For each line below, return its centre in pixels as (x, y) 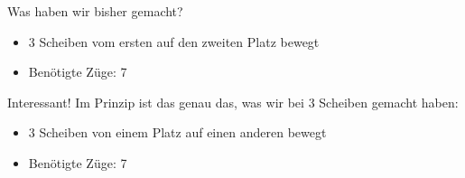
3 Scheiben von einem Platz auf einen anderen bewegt (177, 132)
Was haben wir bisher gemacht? (95, 11)
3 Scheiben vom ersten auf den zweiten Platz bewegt (174, 41)
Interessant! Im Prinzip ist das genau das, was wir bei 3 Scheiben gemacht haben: (233, 102)
